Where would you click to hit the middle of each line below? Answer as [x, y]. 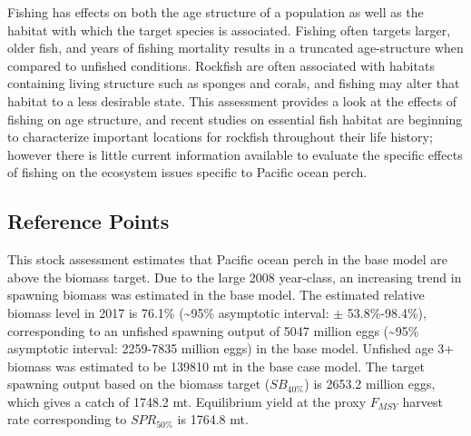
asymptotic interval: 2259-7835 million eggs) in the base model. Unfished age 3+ [231, 348]
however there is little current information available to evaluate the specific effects [235, 154]
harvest [422, 401]
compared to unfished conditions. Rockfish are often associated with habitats [221, 65]
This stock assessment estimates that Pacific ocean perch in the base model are [228, 259]
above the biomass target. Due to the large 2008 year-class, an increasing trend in [235, 277]
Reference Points [88, 221]
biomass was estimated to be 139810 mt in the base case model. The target [216, 366]
